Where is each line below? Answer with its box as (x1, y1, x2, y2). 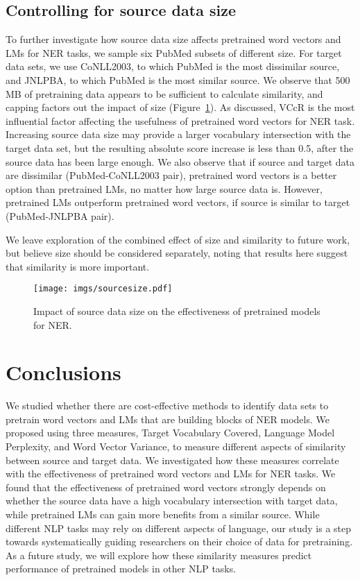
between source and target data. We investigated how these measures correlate (6, 452, 339, 467)
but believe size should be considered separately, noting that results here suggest (6, 246, 348, 260)
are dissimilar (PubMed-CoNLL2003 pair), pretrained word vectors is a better (6, 168, 337, 182)
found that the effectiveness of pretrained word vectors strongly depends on (6, 479, 326, 494)
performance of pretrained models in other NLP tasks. (6, 561, 237, 576)
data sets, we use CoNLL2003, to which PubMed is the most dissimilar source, (6, 59, 340, 74)
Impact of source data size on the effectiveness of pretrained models (33, 303, 320, 318)
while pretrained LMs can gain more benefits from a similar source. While (6, 507, 320, 522)
